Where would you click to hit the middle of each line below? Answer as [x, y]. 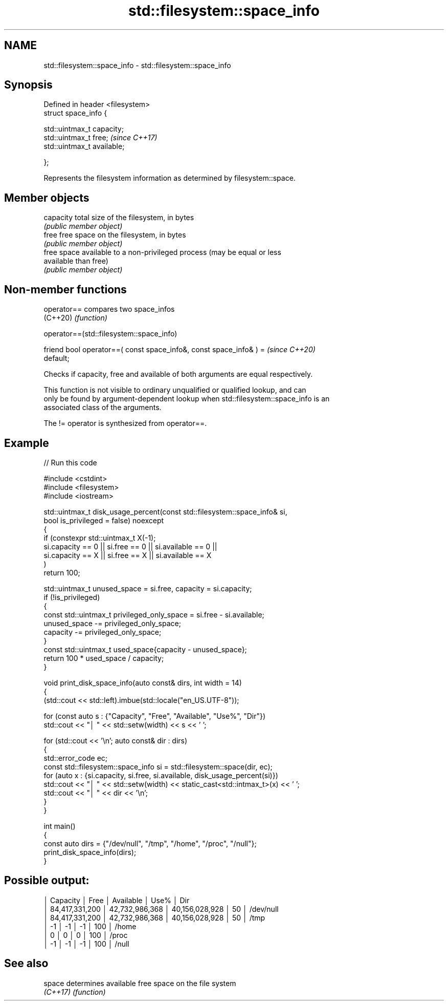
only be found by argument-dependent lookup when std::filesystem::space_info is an [187, 399]
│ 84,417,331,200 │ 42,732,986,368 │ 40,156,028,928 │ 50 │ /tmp [154, 917]
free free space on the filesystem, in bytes [115, 235]
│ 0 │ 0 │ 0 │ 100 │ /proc [86, 935]
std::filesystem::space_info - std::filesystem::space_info [137, 65]
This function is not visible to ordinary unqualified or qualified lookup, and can [175, 390]
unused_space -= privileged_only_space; [112, 623]
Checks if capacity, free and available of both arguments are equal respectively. [178, 374]
